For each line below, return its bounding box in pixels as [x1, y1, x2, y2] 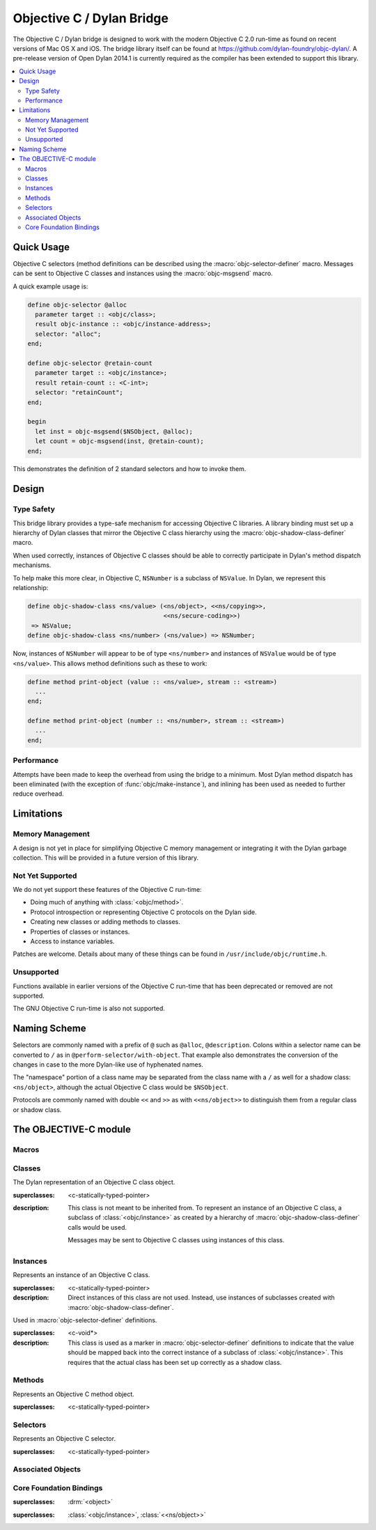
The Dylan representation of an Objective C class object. [13, 1178, 175, 1187]
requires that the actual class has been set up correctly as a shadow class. [68, 1358, 282, 1366]
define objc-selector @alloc [27, 300, 127, 309]
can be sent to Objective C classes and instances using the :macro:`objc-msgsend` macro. [13, 269, 273, 278]
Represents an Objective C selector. [13, 1435, 116, 1443]
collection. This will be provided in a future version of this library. [13, 853, 199, 862]
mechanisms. [13, 561, 52, 569]
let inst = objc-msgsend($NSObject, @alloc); [35, 427, 193, 435]
